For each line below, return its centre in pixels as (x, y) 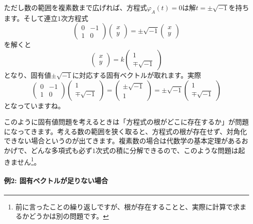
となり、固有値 (28, 75)
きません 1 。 (22, 161)
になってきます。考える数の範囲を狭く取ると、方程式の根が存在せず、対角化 (126, 131)
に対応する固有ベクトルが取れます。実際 (137, 75)
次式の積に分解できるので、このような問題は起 (170, 150)
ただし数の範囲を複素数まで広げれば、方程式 (75, 7)
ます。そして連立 (31, 18)
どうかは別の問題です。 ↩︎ (69, 216)
